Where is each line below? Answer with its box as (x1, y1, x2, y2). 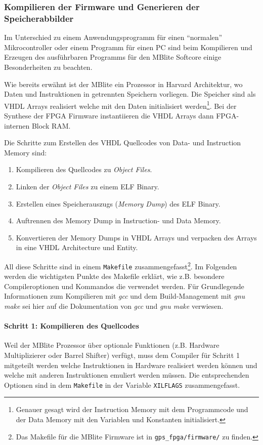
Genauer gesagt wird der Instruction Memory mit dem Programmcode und (16, 404, 248, 415)
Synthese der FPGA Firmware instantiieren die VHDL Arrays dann (4, 110, 214, 120)
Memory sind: (4, 147, 47, 157)
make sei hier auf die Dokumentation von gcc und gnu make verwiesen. (4, 300, 224, 311)
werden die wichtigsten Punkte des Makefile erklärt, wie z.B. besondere (4, 271, 225, 281)
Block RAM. (31, 120, 71, 131)
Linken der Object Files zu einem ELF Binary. (16, 181, 159, 191)
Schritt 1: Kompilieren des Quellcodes (4, 320, 139, 331)
